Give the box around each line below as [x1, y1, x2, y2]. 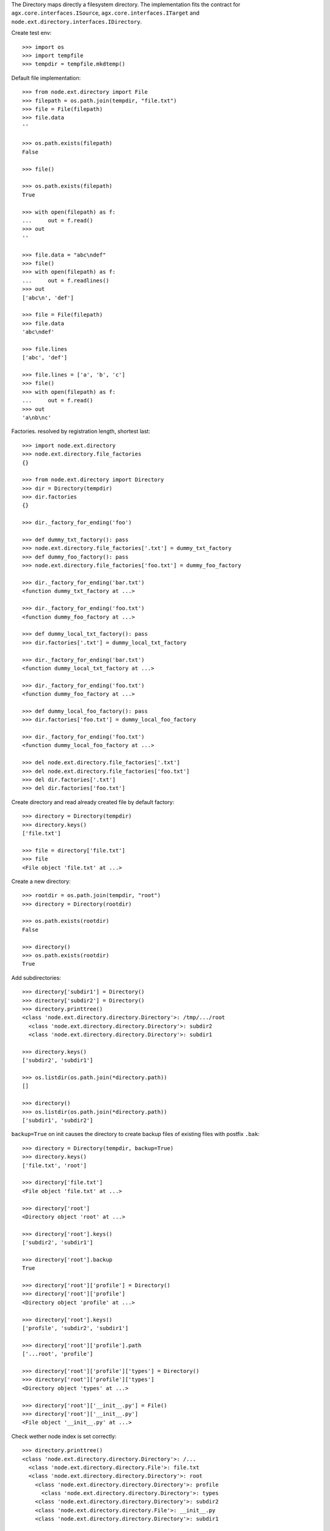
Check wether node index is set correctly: [11, 1432, 117, 1440]
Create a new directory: [11, 878, 71, 885]
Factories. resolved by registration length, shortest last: [11, 427, 151, 435]
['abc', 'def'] [22, 354, 68, 361]
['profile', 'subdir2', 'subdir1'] [22, 1325, 129, 1332]
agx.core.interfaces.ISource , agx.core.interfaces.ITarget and [11, 9, 200, 17]
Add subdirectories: [11, 974, 61, 981]
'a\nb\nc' [22, 414, 51, 421]
